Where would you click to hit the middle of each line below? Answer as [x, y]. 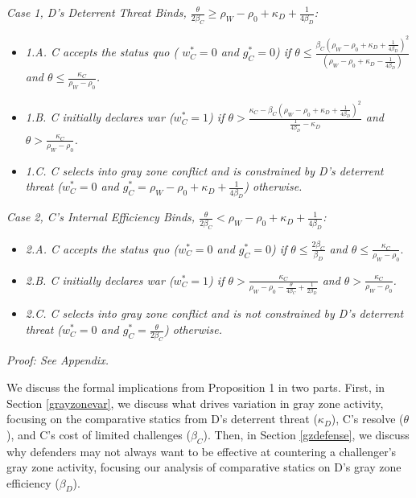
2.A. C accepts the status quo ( [102, 248]
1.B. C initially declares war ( [99, 117]
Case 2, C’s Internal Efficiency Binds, [101, 217]
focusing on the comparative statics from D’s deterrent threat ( [162, 419]
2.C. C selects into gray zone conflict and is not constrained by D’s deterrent [214, 313]
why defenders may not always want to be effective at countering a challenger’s [202, 451]
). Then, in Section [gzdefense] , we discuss [306, 434]
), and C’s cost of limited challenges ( [99, 434]
